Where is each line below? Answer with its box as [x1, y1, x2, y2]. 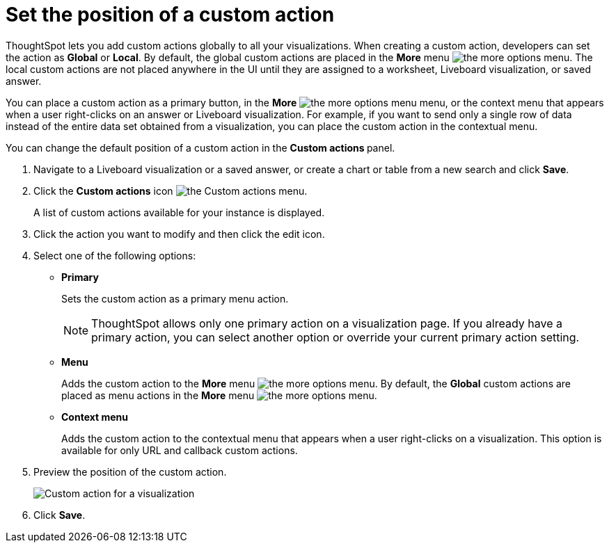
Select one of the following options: [33, 249, 196, 261]
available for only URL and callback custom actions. [61, 444, 298, 456]
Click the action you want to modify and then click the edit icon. [33, 227, 325, 240]
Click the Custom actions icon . [33, 184, 308, 197]
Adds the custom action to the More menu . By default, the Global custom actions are [61, 377, 571, 389]
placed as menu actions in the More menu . [61, 389, 377, 401]
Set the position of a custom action [6, 3, 335, 26]
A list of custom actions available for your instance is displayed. [33, 206, 325, 218]
